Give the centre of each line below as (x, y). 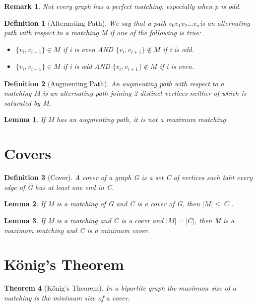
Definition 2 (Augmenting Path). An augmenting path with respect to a (114, 83)
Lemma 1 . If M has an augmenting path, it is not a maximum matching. (116, 119)
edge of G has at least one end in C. (59, 187)
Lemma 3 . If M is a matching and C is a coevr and (84, 220)
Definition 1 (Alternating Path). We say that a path (85, 23)
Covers (28, 153)
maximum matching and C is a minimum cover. (77, 230)
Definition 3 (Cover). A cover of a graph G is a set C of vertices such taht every (128, 177)
